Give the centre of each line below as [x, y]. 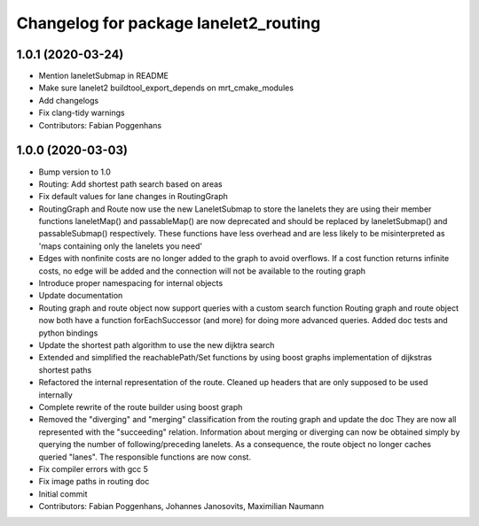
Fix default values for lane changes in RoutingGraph [133, 197]
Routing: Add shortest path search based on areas [130, 184]
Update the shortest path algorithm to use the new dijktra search [157, 345]
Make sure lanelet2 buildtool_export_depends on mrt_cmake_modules [166, 88]
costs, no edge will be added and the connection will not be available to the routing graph [202, 271]
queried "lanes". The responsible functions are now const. [145, 457]
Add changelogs [69, 100]
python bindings [68, 333]
